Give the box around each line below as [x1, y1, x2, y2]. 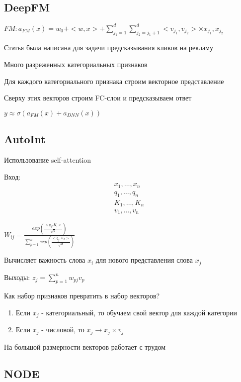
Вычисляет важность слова [4, 255, 85, 265]
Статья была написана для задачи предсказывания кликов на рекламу [4, 42, 214, 53]
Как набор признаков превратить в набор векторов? [4, 290, 160, 301]
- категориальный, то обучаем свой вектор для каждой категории [41, 307, 237, 317]
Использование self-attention [4, 155, 91, 165]
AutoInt [4, 131, 46, 147]
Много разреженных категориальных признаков [4, 59, 148, 70]
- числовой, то [41, 324, 84, 335]
